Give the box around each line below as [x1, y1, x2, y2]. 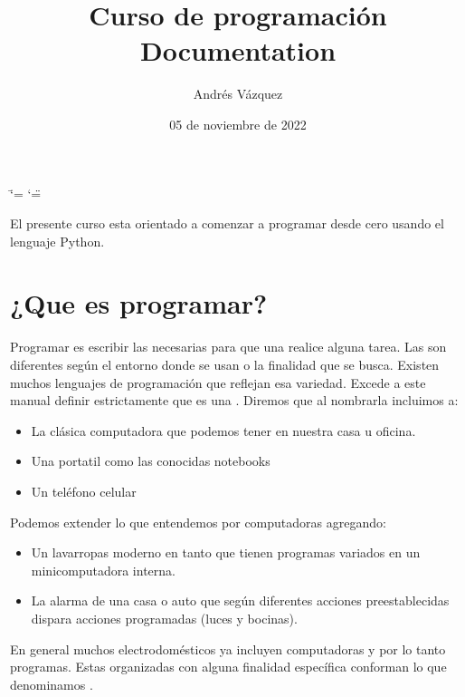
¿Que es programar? [10, 285, 268, 322]
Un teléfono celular [31, 481, 137, 500]
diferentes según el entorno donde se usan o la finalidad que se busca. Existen [10, 355, 440, 373]
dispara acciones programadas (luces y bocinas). [31, 608, 298, 627]
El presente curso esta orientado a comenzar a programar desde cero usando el [10, 214, 444, 233]
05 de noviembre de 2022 [169, 114, 307, 133]
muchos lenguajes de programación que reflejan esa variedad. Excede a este [10, 373, 426, 392]
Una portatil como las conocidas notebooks [31, 451, 270, 470]
